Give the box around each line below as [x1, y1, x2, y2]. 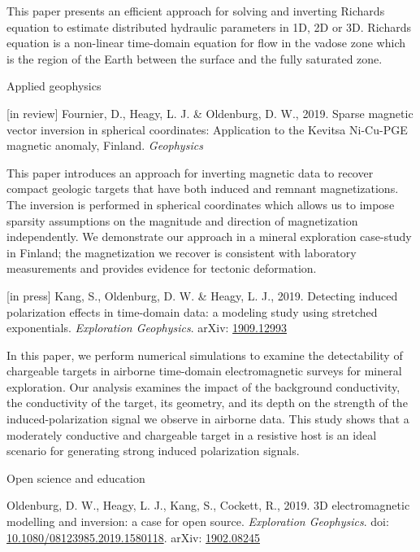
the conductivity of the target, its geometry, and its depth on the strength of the [6, 394, 408, 411]
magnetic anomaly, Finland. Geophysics [6, 137, 203, 154]
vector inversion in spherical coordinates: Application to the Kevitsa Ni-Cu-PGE [6, 120, 408, 138]
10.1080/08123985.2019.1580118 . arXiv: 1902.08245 [6, 528, 260, 545]
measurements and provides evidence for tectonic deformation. [6, 260, 317, 277]
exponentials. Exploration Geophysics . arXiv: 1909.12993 [6, 319, 288, 336]
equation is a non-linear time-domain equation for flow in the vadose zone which [6, 34, 406, 51]
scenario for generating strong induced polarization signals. [6, 442, 300, 459]
